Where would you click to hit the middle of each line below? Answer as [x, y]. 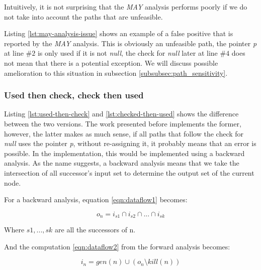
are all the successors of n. [95, 230]
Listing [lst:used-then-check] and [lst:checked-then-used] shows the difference [121, 114]
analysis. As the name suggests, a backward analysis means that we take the [122, 163]
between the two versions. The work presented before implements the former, [123, 123]
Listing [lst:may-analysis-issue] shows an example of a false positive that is [119, 33]
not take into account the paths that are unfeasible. [83, 16]
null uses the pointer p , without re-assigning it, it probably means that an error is [130, 143]
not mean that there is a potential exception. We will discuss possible [111, 62]
